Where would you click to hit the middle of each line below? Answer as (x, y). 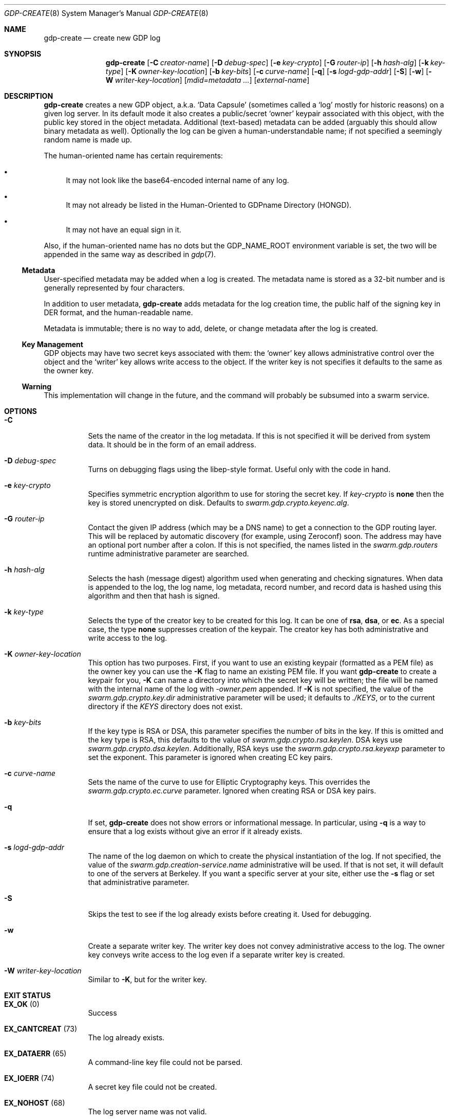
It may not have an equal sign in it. (124, 230)
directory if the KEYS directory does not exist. (165, 706)
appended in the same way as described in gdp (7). (130, 254)
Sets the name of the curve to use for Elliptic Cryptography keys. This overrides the (229, 782)
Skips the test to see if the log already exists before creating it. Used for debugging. (230, 914)
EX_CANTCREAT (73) (41, 1029)
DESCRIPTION (29, 96)
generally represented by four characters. (114, 288)
